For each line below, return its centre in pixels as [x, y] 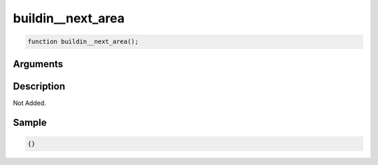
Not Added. [30, 103]
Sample [30, 123]
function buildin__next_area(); [83, 42]
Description [39, 86]
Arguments [38, 64]
